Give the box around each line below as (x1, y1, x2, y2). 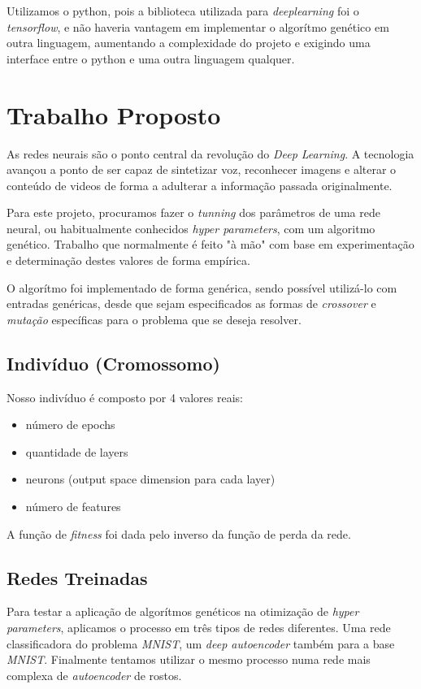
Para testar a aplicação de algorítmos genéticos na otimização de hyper (7, 603, 359, 620)
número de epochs (25, 416, 115, 433)
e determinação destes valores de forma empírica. (7, 252, 250, 269)
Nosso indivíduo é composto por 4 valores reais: (7, 388, 243, 405)
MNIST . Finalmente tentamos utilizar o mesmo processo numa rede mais (7, 651, 371, 668)
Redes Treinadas (7, 565, 148, 590)
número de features (25, 498, 121, 515)
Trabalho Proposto (7, 97, 221, 131)
